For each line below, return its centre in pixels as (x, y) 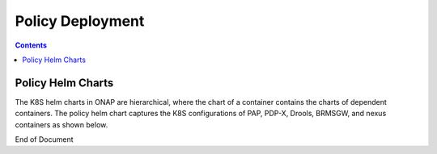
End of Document (44, 139)
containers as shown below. (62, 124)
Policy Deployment (80, 21)
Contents (31, 45)
